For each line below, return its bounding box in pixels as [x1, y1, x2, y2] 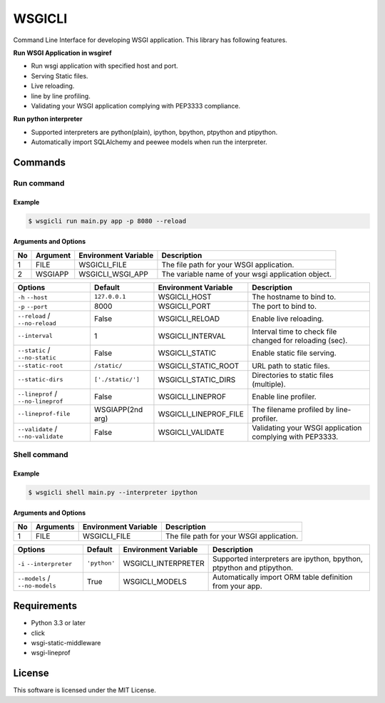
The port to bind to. [252, 301, 317, 311]
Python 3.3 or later [31, 619, 86, 627]
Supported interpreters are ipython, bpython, [212, 553, 364, 563]
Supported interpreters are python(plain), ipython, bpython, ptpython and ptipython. [31, 128, 278, 136]
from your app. [212, 581, 263, 591]
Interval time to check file [252, 327, 337, 337]
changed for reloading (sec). [252, 335, 348, 345]
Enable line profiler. [252, 392, 317, 402]
